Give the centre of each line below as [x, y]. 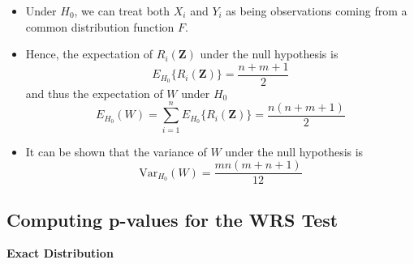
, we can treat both [122, 11]
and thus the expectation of [94, 93]
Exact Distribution [60, 253]
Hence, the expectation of [89, 54]
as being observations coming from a [317, 11]
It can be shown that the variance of [116, 151]
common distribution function [100, 26]
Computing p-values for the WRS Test [172, 219]
